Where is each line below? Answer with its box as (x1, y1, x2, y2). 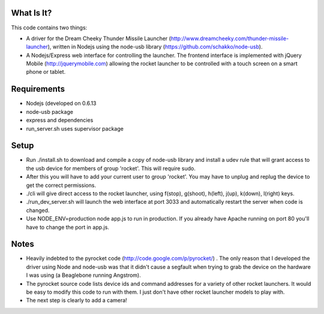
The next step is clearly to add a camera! (26, 297, 127, 304)
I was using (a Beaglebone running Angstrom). (26, 271, 141, 279)
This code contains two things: (11, 24, 88, 31)
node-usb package (26, 108, 73, 115)
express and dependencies (26, 117, 94, 124)
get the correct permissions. (26, 182, 96, 189)
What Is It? (11, 8, 52, 18)
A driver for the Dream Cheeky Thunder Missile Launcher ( (26, 35, 171, 42)
